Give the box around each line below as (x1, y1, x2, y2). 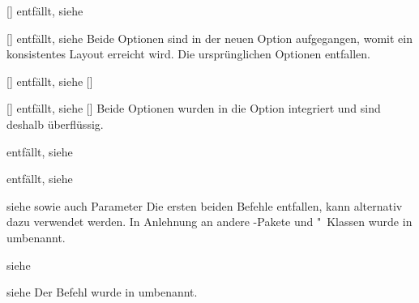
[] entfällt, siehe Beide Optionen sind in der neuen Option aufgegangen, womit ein (6, 29, 413, 46)
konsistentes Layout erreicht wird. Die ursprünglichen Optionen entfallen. (6, 45, 370, 62)
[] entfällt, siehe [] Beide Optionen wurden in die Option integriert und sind (6, 100, 381, 117)
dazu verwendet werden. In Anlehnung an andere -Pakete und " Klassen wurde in (6, 213, 413, 230)
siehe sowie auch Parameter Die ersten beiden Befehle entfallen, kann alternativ (6, 197, 403, 214)
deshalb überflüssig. (6, 115, 104, 132)
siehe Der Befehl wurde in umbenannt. (6, 284, 198, 301)
